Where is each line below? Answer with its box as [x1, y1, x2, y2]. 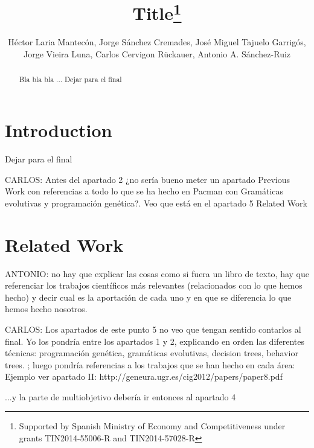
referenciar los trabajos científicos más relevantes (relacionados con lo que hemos [5, 279, 303, 292]
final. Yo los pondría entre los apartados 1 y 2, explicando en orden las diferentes [5, 334, 305, 347]
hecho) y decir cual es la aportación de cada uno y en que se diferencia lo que [5, 290, 292, 303]
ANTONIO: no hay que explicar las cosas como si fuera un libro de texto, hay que [5, 267, 310, 280]
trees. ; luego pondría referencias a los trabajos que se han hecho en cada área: [5, 358, 295, 371]
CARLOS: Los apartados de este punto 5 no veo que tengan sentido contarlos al [5, 322, 301, 335]
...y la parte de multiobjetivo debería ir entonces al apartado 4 [5, 390, 236, 403]
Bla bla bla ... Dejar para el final [19, 74, 122, 85]
